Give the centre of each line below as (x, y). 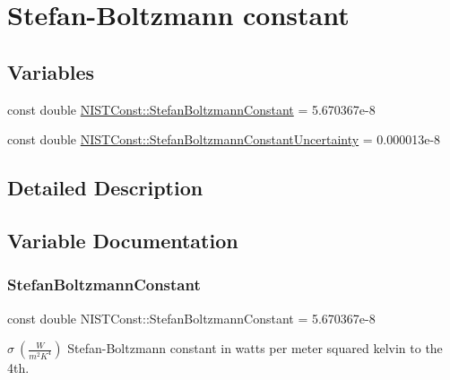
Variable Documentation (123, 240)
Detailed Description (105, 188)
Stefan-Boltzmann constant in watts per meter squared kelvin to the (255, 348)
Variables (51, 71)
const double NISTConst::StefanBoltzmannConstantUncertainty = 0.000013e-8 (224, 139)
